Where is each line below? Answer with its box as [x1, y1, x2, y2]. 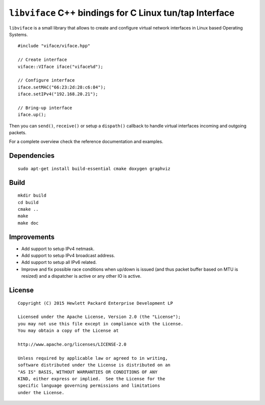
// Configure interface [18, 78, 75, 83]
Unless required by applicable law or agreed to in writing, [18, 355, 168, 361]
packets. [9, 130, 26, 136]
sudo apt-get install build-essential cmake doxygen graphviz [18, 166, 171, 172]
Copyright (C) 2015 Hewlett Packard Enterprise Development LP [18, 300, 173, 306]
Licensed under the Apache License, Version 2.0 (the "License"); [18, 314, 181, 319]
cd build [18, 200, 39, 205]
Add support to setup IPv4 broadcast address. [21, 253, 115, 259]
